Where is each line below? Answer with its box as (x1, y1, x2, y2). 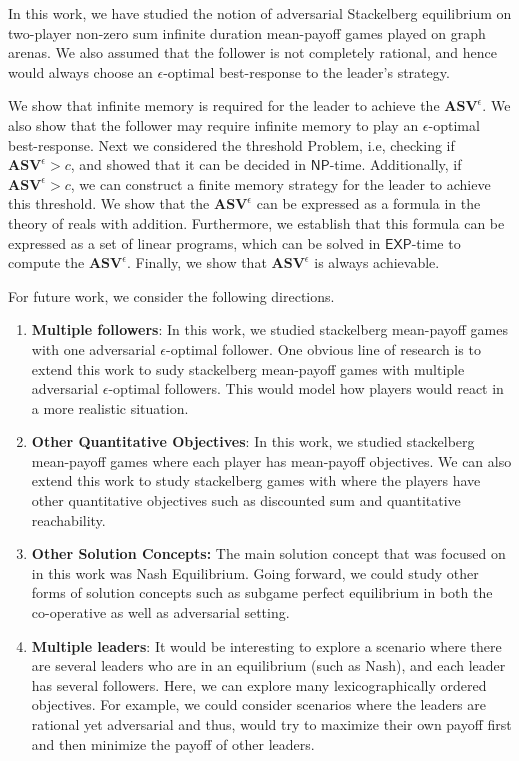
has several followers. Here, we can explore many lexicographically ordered (31, 674, 487, 695)
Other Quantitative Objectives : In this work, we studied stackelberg (31, 431, 475, 452)
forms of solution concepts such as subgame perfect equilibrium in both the (31, 582, 493, 603)
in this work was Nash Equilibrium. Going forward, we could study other (31, 562, 479, 583)
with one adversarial (31, 338, 156, 359)
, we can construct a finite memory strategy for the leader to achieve (70, 173, 491, 194)
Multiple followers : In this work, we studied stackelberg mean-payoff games (31, 319, 508, 340)
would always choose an (8, 61, 153, 82)
